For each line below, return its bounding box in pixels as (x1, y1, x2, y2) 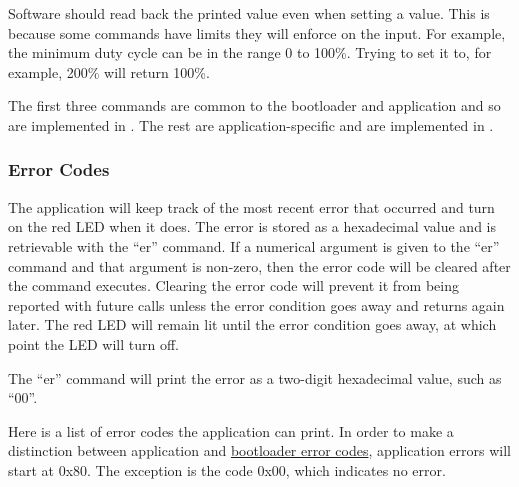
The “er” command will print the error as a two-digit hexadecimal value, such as (8, 367, 502, 388)
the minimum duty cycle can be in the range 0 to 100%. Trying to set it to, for (8, 42, 492, 63)
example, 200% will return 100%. (8, 61, 210, 82)
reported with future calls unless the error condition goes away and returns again (8, 294, 505, 315)
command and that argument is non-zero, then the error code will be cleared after (8, 255, 511, 276)
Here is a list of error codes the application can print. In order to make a (8, 420, 454, 441)
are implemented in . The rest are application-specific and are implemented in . (8, 114, 494, 135)
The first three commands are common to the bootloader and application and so (8, 95, 501, 116)
